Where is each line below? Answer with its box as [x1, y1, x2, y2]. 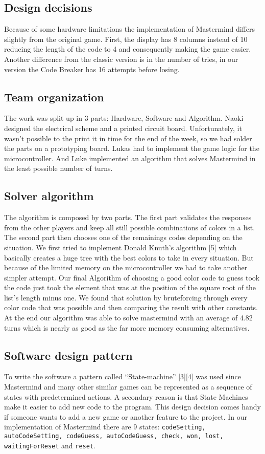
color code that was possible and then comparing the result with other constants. [4, 302, 258, 313]
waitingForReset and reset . [4, 440, 95, 450]
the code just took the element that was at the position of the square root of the [4, 282, 256, 293]
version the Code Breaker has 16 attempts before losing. [4, 63, 180, 74]
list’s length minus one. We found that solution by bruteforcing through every [4, 292, 248, 302]
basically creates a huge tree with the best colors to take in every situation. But [4, 252, 254, 263]
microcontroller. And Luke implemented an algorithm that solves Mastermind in [4, 153, 256, 163]
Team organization [4, 89, 104, 104]
